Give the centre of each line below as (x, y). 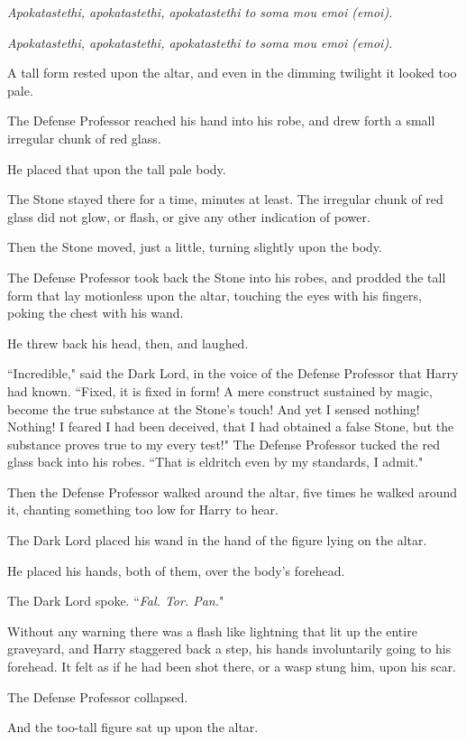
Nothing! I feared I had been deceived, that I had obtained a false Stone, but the (231, 427)
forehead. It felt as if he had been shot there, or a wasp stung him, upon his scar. (232, 667)
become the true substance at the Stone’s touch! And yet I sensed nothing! (214, 408)
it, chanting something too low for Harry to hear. (143, 510)
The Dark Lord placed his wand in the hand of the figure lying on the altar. (217, 540)
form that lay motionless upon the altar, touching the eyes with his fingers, (215, 295)
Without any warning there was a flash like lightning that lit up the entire (212, 631)
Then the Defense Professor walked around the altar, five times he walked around (233, 492)
